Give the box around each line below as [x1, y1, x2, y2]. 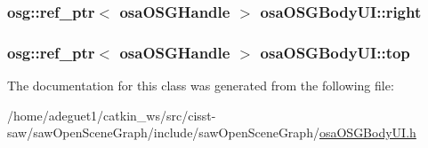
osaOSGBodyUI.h [319, 123, 416, 142]
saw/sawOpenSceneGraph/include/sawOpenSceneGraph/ [7, 123, 319, 142]
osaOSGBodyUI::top [260, 41, 410, 63]
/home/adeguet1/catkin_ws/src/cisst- [7, 105, 216, 124]
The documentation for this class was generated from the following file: [7, 76, 394, 95]
